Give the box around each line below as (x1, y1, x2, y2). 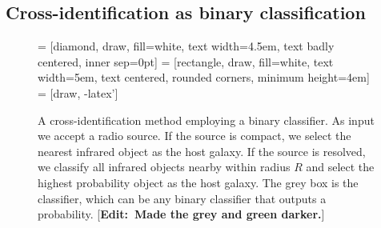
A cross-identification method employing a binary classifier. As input (38, 111, 375, 128)
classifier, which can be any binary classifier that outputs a (38, 190, 327, 206)
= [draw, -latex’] (38, 84, 118, 101)
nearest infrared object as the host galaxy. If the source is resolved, (38, 142, 366, 159)
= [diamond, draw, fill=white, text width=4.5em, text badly (38, 38, 335, 54)
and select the (306, 158, 375, 175)
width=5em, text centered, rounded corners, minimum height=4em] (38, 69, 370, 86)
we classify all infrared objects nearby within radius (38, 158, 291, 175)
